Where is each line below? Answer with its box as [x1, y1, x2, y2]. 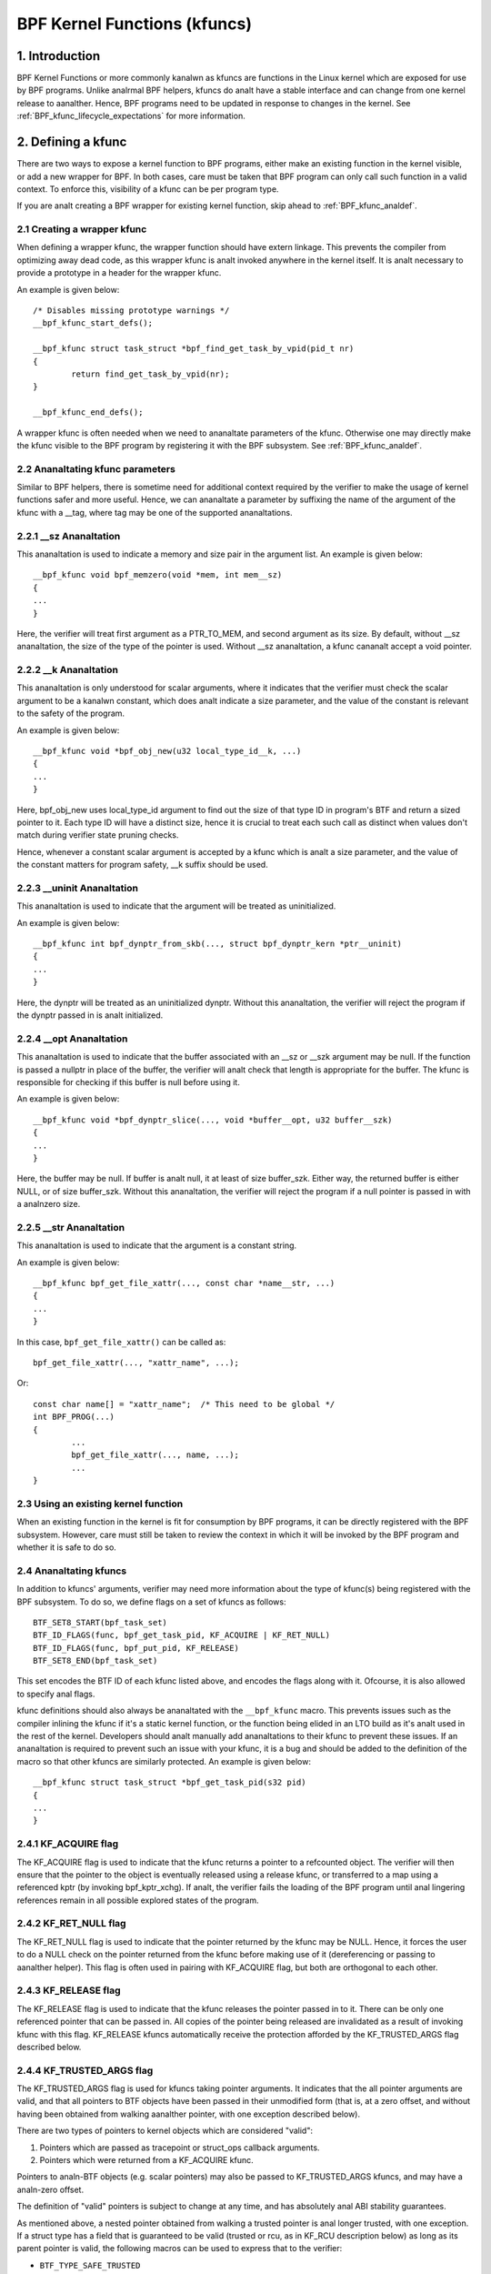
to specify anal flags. [16, 1688, 95, 1699]
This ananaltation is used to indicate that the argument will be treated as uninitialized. [16, 901, 336, 911]
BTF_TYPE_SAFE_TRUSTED [39, 2260, 141, 2270]
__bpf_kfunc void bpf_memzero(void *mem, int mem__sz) [33, 569, 283, 580]
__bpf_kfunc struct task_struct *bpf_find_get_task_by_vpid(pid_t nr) [33, 344, 355, 354]
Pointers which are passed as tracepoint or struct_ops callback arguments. [39, 2142, 320, 2153]
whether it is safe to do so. [16, 1542, 117, 1553]
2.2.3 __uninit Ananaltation [16, 881, 138, 894]
